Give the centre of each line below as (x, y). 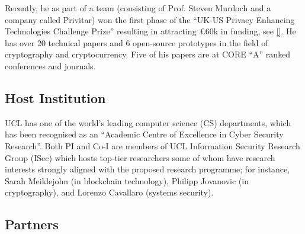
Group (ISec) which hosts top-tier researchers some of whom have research (140, 157)
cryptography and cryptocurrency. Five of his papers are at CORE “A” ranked (148, 54)
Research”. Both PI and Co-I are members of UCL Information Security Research (152, 145)
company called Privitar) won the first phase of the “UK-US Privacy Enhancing (150, 19)
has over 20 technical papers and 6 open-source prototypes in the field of (137, 42)
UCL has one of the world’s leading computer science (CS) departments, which (148, 122)
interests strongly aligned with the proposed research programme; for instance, (147, 169)
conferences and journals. (50, 65)
